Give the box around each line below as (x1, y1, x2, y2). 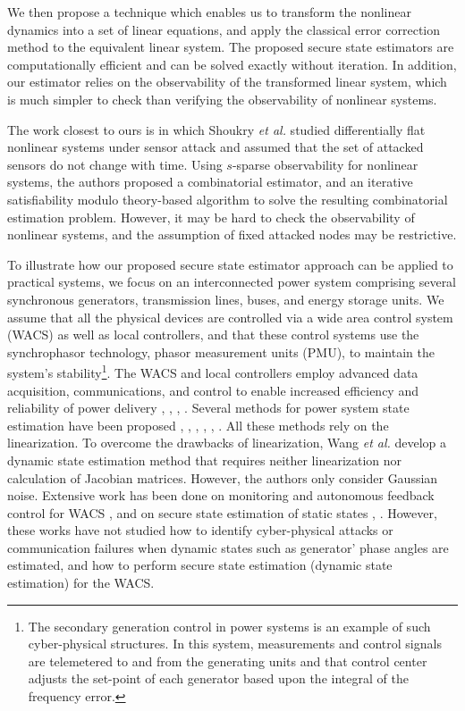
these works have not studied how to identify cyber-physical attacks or (7, 521, 393, 540)
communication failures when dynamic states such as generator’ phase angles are (7, 538, 449, 556)
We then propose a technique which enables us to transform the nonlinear (7, 3, 411, 21)
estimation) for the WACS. (7, 573, 155, 592)
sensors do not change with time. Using (7, 155, 223, 173)
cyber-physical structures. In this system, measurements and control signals (28, 634, 442, 653)
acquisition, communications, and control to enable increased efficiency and (7, 381, 418, 399)
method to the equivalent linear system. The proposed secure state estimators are (7, 38, 454, 56)
